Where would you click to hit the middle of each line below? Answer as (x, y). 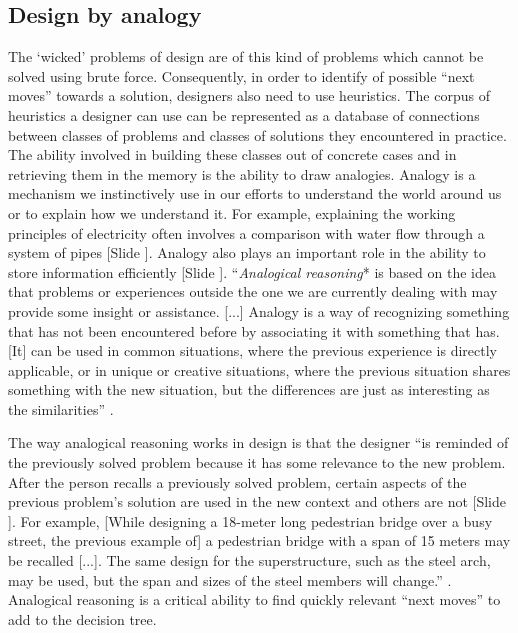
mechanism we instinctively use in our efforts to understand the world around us (255, 193)
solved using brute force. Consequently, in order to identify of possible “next (241, 75)
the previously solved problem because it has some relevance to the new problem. (257, 462)
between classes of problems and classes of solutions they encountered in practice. (257, 134)
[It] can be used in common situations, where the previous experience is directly (252, 350)
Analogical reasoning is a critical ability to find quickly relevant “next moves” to (254, 599)
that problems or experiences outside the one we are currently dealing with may (253, 291)
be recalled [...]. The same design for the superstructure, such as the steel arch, (249, 560)
